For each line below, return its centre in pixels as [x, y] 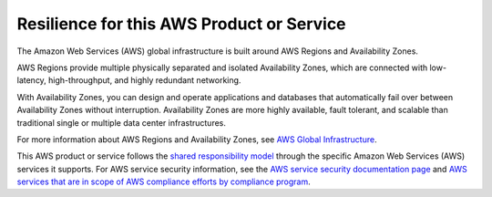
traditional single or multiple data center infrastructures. [122, 122]
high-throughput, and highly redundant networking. [145, 80]
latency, [32, 80]
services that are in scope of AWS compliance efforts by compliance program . [164, 181]
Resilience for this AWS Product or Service [181, 24]
